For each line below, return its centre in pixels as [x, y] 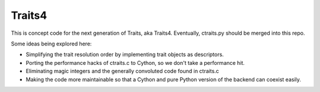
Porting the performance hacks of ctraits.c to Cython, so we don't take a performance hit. [135, 63]
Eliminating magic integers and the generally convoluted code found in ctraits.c [122, 71]
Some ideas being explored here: [51, 44]
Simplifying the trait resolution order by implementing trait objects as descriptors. [125, 55]
